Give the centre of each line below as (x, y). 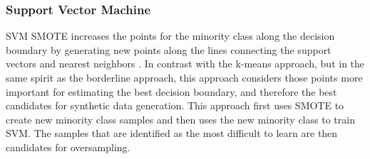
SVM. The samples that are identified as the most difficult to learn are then (172, 133)
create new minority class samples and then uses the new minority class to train (180, 119)
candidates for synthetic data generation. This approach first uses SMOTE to (175, 105)
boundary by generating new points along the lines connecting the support (169, 49)
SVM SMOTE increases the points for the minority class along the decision (170, 36)
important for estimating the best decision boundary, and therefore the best (171, 91)
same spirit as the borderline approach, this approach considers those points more (184, 77)
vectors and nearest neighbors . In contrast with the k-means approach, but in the (185, 64)
